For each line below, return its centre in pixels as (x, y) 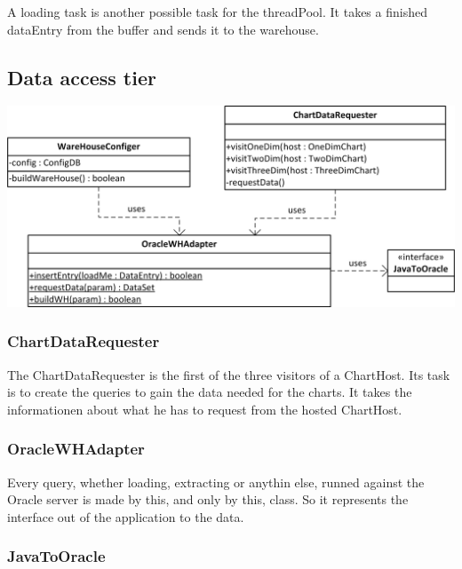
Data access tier (82, 77)
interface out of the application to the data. (126, 516)
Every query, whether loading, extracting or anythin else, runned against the (216, 482)
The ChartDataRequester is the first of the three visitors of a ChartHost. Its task (229, 374)
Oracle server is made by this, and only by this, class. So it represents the (208, 499)
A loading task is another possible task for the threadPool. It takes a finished (217, 12)
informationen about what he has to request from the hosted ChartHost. (205, 409)
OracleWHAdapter (76, 449)
